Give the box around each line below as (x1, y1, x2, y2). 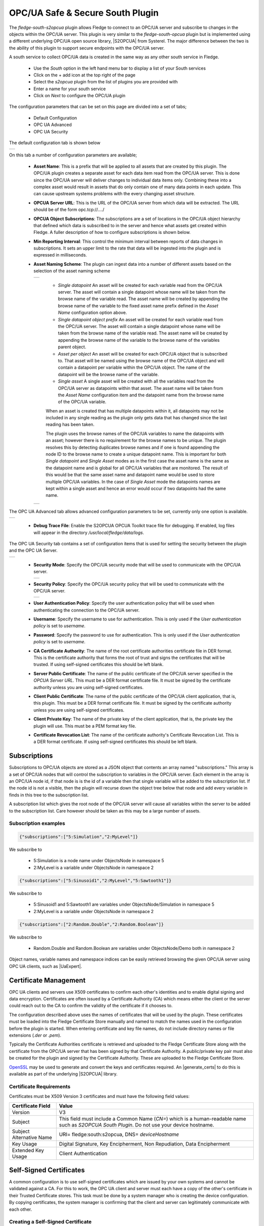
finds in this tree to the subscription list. (9, 792, 89, 798)
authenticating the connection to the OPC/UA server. (33, 607, 140, 613)
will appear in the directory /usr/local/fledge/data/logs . (33, 530, 144, 536)
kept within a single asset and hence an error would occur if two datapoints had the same (45, 485, 226, 491)
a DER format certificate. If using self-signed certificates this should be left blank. (33, 739, 198, 745)
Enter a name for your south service (33, 86, 106, 92)
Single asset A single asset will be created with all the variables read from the (58, 378, 214, 384)
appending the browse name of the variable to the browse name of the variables (58, 337, 220, 343)
